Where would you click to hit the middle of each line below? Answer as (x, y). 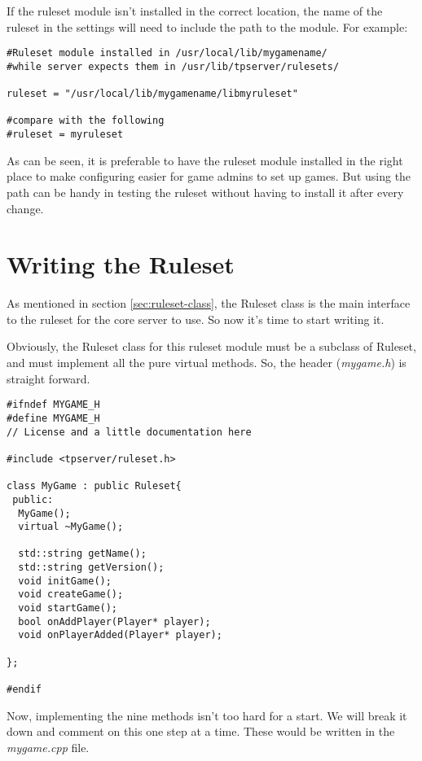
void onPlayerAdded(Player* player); (120, 635)
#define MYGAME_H (53, 418)
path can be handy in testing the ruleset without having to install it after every (205, 192)
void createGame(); (71, 595)
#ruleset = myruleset (65, 135)
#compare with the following (86, 121)
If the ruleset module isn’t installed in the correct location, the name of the (195, 11)
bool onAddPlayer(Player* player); (114, 621)
